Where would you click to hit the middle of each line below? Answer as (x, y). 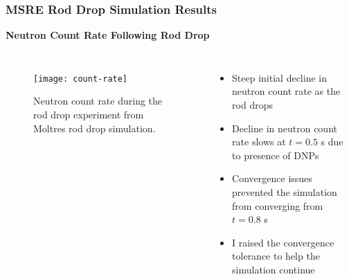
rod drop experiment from (89, 115)
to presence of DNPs (276, 155)
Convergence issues (272, 178)
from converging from (278, 205)
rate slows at (259, 142)
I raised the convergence (283, 242)
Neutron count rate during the (98, 101)
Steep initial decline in (279, 77)
